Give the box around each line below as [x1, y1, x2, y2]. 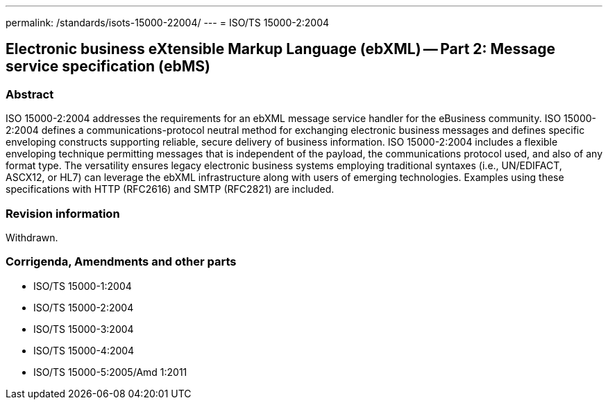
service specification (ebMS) [6, 58, 210, 76]
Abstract [6, 87, 54, 101]
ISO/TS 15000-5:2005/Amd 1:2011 [33, 365, 187, 378]
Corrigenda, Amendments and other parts [6, 255, 237, 269]
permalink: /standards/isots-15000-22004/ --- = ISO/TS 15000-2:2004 [6, 17, 330, 28]
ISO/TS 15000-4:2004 [33, 344, 135, 356]
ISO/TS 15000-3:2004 [33, 322, 134, 335]
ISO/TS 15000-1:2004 [33, 279, 132, 292]
